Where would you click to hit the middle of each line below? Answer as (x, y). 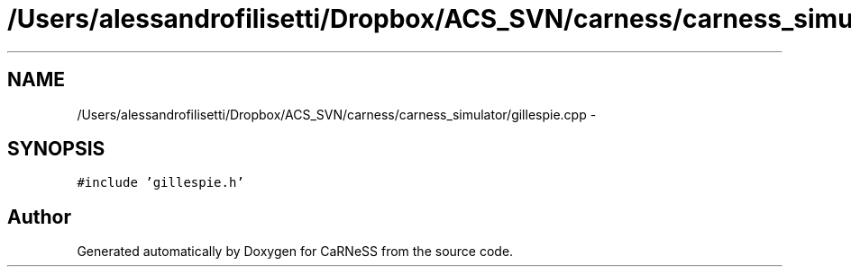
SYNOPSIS (56, 149)
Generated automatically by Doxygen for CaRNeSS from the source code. (295, 252)
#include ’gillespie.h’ (160, 183)
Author (39, 217)
